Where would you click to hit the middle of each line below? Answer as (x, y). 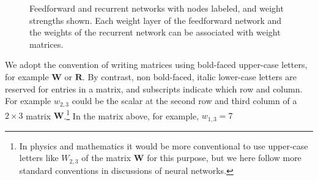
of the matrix (106, 158)
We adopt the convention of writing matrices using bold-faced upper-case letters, (156, 65)
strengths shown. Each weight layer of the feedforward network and (156, 20)
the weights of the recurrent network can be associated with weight (155, 32)
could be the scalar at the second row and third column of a (184, 101)
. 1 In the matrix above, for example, (131, 114)
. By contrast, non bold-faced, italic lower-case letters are (189, 76)
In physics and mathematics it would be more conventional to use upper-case (164, 145)
